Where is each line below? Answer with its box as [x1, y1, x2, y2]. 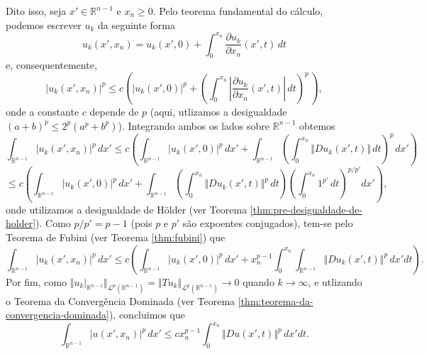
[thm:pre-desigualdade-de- [250, 201, 362, 216]
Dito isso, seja [6, 4, 67, 18]
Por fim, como [6, 274, 67, 289]
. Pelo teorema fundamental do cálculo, [152, 4, 323, 18]
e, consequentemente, [6, 57, 97, 72]
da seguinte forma [98, 17, 176, 32]
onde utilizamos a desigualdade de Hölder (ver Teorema [6, 201, 247, 216]
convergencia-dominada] [6, 307, 109, 322]
